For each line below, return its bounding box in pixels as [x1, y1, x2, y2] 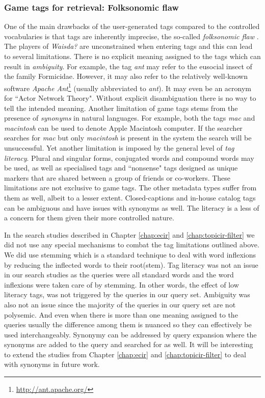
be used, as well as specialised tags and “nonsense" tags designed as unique [4, 162, 238, 173]
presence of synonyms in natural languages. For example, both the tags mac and [4, 112, 255, 123]
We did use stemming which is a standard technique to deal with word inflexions [4, 249, 256, 260]
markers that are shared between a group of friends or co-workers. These [4, 172, 231, 183]
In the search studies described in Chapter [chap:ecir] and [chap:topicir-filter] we [4, 229, 255, 240]
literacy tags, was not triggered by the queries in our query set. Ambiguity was [4, 289, 250, 300]
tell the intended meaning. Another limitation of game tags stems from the [4, 102, 238, 113]
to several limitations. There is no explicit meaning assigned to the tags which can [4, 51, 261, 61]
